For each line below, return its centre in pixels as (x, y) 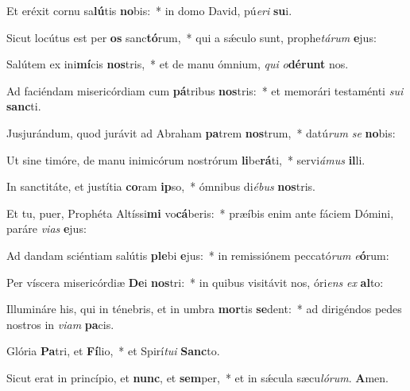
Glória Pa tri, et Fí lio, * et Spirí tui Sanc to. (113, 351)
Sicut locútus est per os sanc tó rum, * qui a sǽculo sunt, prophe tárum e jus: (191, 37)
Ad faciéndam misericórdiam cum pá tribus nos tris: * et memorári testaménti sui (205, 90)
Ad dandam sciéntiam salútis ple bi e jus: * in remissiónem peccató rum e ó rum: (198, 255)
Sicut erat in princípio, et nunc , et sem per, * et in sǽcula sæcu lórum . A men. (197, 377)
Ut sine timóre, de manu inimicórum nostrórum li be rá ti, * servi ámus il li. (186, 159)
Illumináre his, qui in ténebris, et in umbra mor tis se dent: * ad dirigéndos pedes (204, 309)
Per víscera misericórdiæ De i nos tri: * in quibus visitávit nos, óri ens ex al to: (195, 282)
